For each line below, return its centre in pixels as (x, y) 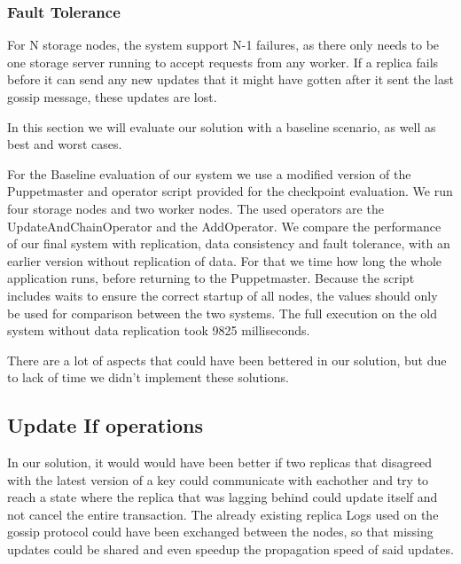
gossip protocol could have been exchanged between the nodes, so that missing (220, 532)
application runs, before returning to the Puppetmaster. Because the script (211, 278)
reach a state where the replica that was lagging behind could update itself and (223, 497)
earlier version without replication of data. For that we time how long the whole (225, 260)
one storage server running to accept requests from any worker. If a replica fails (223, 62)
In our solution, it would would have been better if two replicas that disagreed (220, 462)
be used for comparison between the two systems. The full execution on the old (222, 313)
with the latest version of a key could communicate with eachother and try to (218, 479)
